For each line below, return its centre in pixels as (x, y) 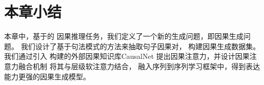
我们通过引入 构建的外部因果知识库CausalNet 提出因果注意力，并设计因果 (127, 56)
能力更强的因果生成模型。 (47, 76)
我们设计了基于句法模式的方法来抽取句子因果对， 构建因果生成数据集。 (140, 46)
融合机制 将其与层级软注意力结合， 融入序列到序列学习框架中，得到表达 (139, 66)
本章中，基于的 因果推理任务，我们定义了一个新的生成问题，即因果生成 (124, 36)
